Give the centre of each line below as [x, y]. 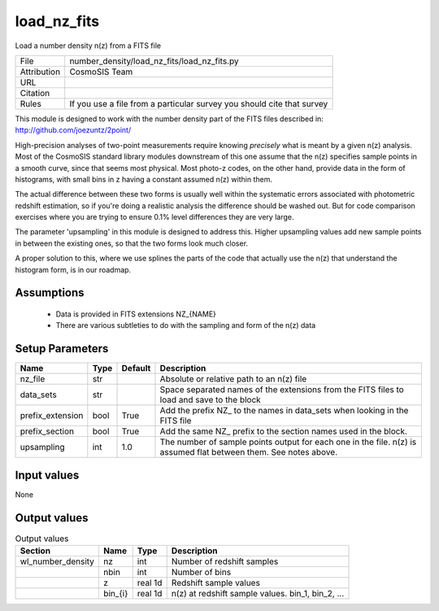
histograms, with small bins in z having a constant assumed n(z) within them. [143, 179]
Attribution [40, 72]
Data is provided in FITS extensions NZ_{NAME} [136, 314]
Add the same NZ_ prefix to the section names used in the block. [284, 431]
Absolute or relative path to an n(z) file [233, 379]
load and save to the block [211, 400]
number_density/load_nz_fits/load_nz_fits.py [154, 61]
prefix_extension [52, 416]
